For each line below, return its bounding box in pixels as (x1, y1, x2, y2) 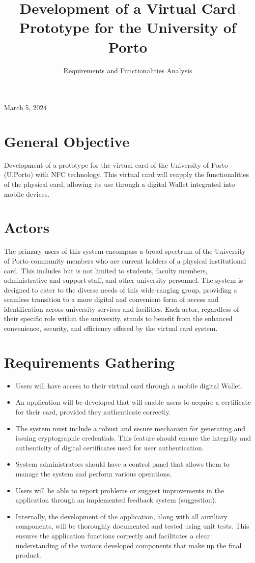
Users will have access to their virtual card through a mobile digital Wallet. (15, 380, 243, 390)
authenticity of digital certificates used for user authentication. (15, 442, 204, 452)
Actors (4, 217, 50, 237)
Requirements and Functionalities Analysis (63, 65, 192, 75)
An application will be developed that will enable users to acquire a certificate (15, 397, 251, 407)
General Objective (4, 131, 130, 151)
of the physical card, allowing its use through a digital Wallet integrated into (4, 179, 235, 189)
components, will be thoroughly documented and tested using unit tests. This (15, 521, 249, 531)
